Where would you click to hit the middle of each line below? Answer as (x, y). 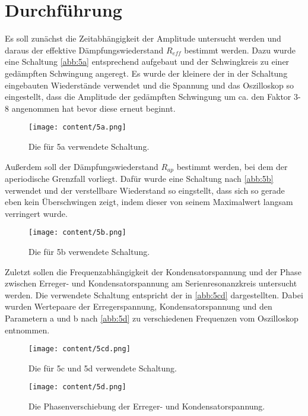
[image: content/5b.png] (77, 233)
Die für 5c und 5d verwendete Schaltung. (103, 368)
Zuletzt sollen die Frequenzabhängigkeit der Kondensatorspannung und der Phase (153, 271)
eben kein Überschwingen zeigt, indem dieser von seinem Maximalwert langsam (149, 202)
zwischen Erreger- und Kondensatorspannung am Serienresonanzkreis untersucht (151, 283)
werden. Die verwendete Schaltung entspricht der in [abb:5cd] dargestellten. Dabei (154, 294)
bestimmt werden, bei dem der (232, 166)
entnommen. (27, 330)
